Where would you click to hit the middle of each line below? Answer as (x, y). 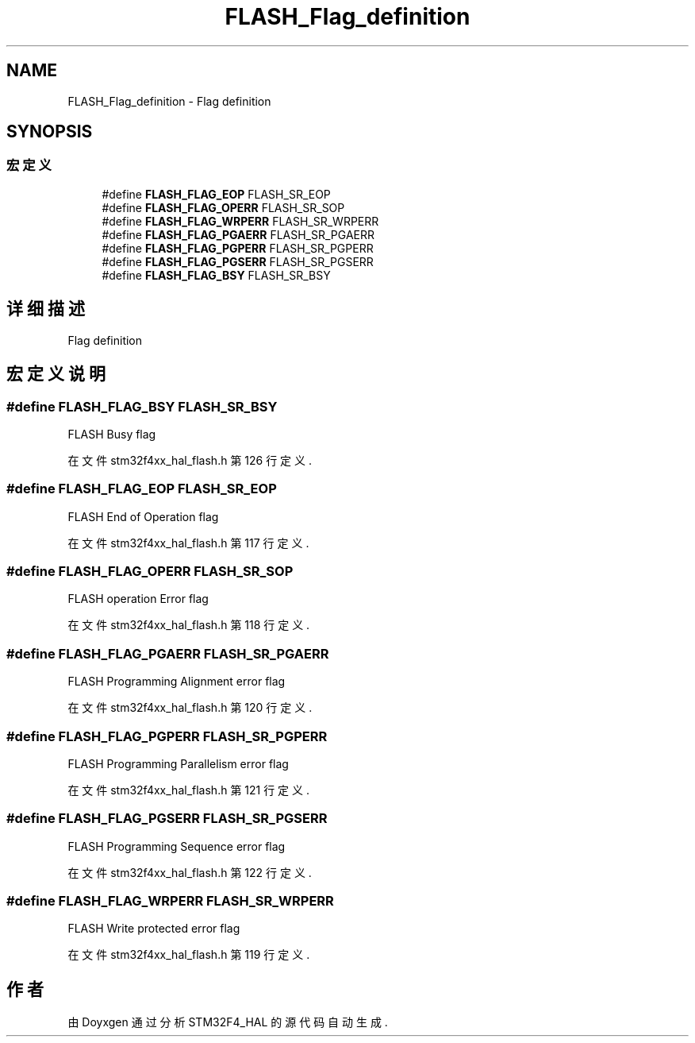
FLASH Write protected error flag (154, 929)
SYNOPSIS (50, 132)
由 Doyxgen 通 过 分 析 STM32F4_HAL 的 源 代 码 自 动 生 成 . (228, 1022)
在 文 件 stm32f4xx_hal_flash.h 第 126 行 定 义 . (190, 460)
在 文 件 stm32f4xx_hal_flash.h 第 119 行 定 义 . (189, 955)
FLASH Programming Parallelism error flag (178, 763)
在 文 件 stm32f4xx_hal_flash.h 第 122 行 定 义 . (190, 872)
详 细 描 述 (46, 309)
